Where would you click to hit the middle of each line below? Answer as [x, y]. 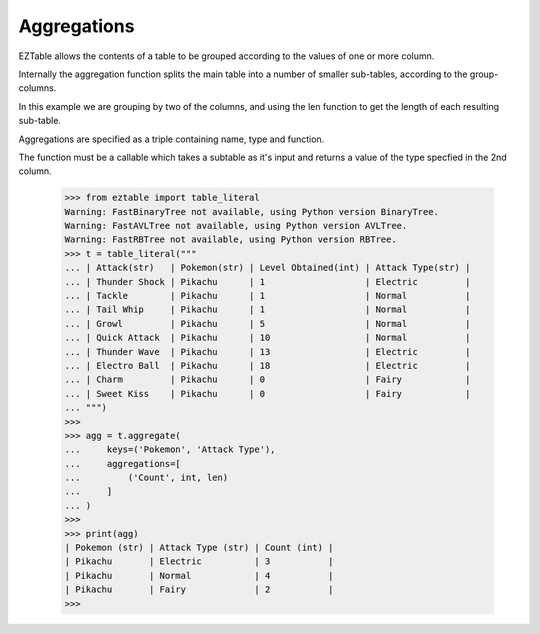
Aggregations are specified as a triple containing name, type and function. [171, 139]
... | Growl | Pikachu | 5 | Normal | [267, 323]
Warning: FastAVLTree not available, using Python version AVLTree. [236, 226]
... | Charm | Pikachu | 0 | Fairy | [267, 379]
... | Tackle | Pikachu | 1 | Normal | [267, 295]
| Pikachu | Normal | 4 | [199, 575]
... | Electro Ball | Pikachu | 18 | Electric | [267, 365]
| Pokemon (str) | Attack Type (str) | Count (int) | [199, 548]
